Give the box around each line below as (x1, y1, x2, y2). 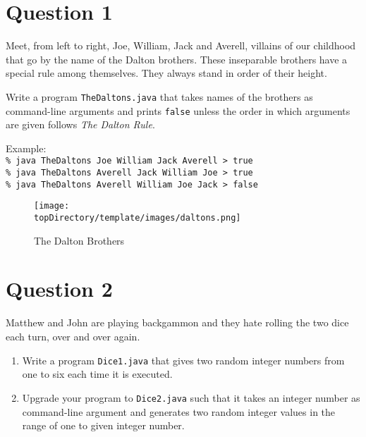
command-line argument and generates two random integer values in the (22, 404, 336, 419)
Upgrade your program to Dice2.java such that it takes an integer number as (22, 390, 360, 405)
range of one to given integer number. (22, 418, 185, 433)
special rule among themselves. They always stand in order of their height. (6, 66, 327, 80)
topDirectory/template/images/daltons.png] (34, 213, 241, 223)
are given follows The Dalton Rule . (6, 117, 155, 132)
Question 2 (6, 274, 113, 303)
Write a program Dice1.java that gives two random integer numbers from (22, 352, 345, 367)
